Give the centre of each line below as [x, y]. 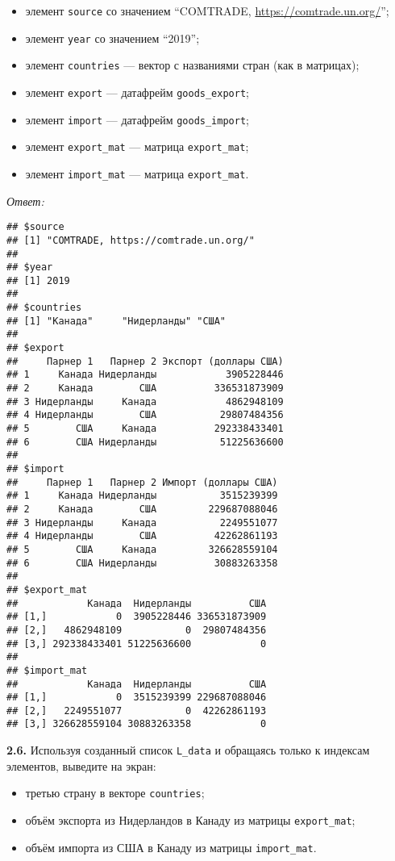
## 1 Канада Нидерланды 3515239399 [142, 496]
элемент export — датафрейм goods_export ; [137, 92]
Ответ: [25, 201]
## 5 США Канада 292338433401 [145, 429]
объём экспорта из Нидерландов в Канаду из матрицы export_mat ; [190, 820]
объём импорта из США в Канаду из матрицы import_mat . [171, 847]
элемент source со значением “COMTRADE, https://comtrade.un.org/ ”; [207, 10]
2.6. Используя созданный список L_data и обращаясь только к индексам [188, 750]
